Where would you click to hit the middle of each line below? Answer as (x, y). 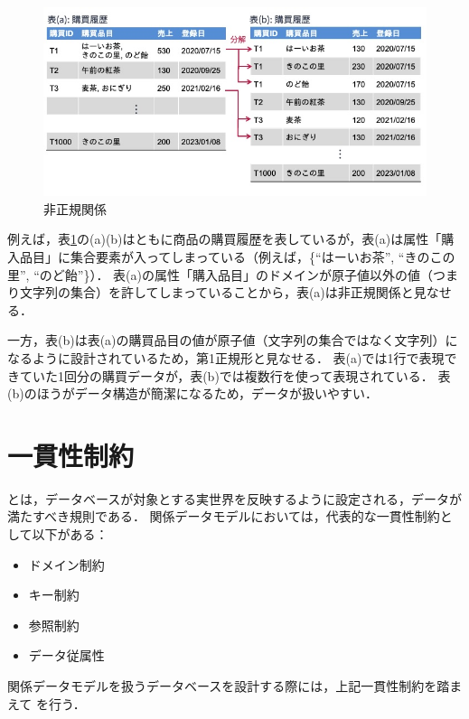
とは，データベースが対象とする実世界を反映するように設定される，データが (234, 498)
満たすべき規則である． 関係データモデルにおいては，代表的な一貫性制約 (224, 516)
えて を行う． (47, 703)
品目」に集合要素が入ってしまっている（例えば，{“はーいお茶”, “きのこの (237, 256)
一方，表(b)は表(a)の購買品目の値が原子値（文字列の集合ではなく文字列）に (233, 340)
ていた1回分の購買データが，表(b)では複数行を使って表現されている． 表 (235, 375)
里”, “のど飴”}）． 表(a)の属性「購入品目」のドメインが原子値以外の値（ (220, 274)
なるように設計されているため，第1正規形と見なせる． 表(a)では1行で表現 (226, 357)
